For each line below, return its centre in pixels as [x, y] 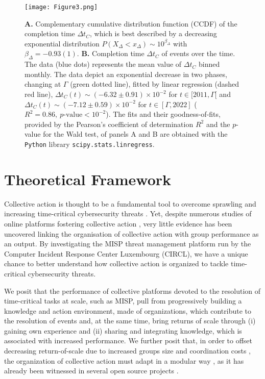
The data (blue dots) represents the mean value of [103, 64]
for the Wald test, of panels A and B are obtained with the [135, 134]
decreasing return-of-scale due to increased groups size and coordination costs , [127, 351]
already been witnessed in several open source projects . [91, 371]
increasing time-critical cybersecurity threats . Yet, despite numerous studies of [128, 213]
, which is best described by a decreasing [153, 33]
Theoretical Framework [88, 179]
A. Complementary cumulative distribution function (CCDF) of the [131, 23]
